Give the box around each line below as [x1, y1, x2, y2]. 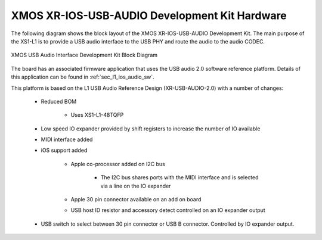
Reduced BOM [41, 98, 77, 105]
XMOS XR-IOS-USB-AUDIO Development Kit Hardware [11, 9, 287, 22]
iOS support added [41, 147, 88, 154]
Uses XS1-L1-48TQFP [70, 111, 124, 119]
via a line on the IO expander [100, 182, 171, 189]
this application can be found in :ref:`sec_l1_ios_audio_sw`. [11, 73, 154, 80]
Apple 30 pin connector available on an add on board [70, 196, 202, 203]
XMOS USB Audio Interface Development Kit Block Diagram [11, 51, 158, 59]
